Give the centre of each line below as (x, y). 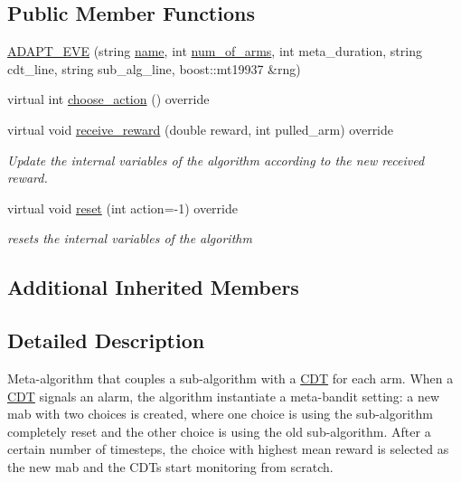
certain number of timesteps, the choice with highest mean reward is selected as (228, 449)
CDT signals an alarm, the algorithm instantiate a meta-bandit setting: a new (224, 396)
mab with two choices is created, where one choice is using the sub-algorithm (220, 414)
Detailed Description (106, 340)
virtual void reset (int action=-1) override (122, 208)
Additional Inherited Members (153, 287)
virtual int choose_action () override (108, 99)
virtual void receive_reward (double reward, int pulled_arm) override (201, 129)
